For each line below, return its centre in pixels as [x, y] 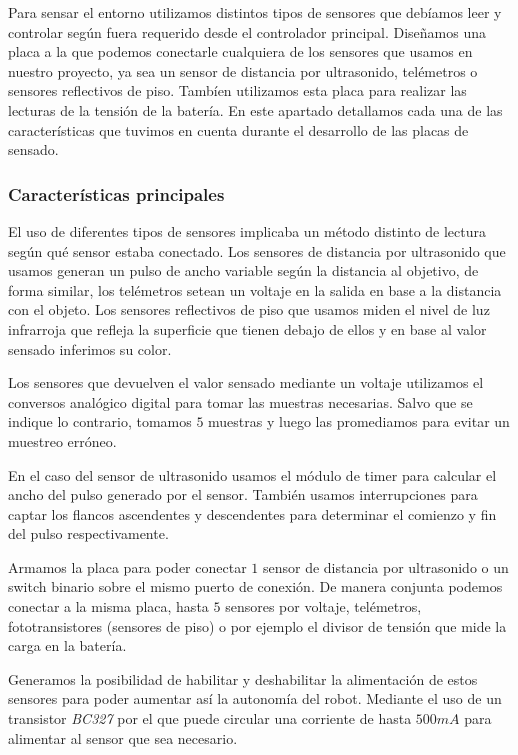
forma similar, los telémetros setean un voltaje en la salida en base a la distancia [255, 289]
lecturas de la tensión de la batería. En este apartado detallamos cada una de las [255, 109]
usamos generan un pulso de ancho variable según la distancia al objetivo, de [243, 270]
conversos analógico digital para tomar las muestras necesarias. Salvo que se [240, 401]
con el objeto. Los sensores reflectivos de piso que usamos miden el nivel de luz [249, 309]
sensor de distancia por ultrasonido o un [385, 566]
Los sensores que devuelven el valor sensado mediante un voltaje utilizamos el [246, 382]
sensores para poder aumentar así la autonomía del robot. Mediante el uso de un [255, 698]
